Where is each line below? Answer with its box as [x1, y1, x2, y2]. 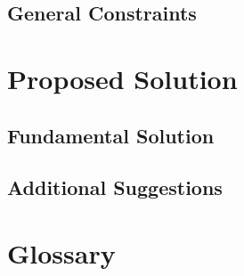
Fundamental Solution [7, 121, 215, 149]
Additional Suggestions [7, 174, 223, 201]
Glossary [7, 234, 116, 271]
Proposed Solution [7, 60, 238, 96]
